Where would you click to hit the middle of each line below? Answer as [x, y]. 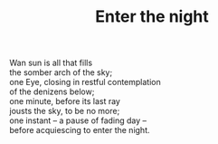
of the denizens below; [52, 91]
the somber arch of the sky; [61, 72]
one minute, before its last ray [65, 101]
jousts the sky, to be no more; [65, 111]
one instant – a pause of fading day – [78, 120]
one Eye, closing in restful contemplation [85, 82]
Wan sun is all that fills [51, 63]
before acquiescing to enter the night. [80, 130]
